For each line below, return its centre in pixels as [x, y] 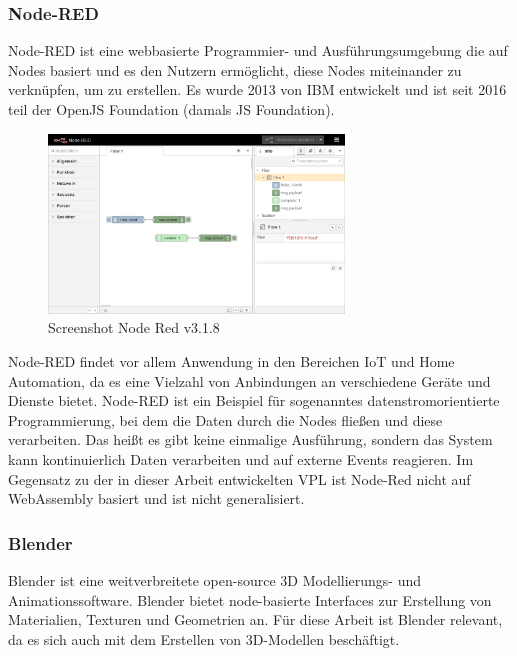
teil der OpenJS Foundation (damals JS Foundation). [171, 109]
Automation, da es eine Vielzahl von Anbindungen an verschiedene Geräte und [249, 380]
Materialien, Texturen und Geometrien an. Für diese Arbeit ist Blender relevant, [255, 619]
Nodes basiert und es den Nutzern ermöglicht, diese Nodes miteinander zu [235, 69]
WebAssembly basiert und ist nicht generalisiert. [156, 498]
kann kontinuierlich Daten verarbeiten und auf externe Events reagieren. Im [241, 459]
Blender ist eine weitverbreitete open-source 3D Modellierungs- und [215, 580]
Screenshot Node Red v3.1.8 [134, 327]
